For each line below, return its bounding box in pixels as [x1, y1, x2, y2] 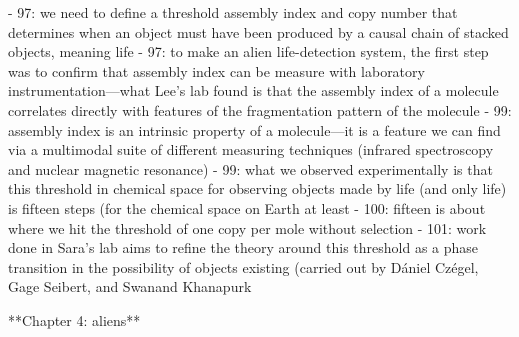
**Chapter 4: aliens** [8, 309, 141, 330]
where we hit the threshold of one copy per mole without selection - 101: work [8, 217, 487, 238]
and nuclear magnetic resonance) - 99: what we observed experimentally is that [8, 158, 493, 179]
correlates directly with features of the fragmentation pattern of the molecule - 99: [8, 99, 512, 120]
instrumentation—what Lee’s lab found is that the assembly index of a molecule [8, 80, 499, 101]
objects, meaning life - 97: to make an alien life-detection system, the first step [8, 41, 489, 62]
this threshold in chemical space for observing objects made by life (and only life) [8, 178, 507, 199]
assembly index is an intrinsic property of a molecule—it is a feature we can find [8, 119, 501, 140]
